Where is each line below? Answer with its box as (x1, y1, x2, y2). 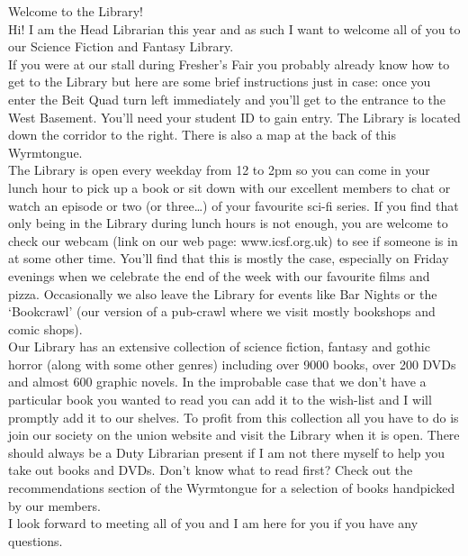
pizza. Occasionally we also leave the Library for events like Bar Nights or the (8, 284, 437, 303)
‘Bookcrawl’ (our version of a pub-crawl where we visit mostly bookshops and (8, 302, 436, 321)
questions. (8, 531, 63, 550)
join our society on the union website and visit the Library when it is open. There (8, 425, 460, 444)
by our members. (8, 496, 101, 515)
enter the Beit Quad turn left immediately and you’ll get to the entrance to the (8, 89, 446, 108)
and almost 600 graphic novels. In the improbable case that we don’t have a (8, 372, 427, 391)
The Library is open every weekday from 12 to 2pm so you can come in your (8, 160, 430, 179)
